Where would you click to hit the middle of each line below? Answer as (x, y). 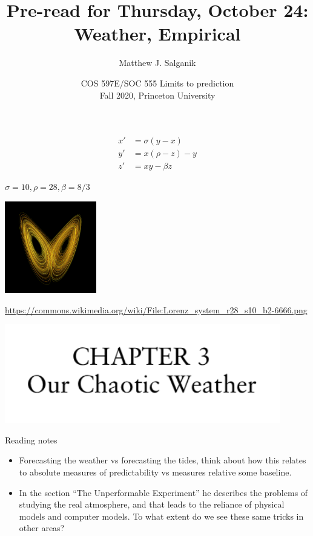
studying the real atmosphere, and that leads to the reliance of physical (152, 504)
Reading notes (31, 440)
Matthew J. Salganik (157, 63)
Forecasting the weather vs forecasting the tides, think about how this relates (163, 460)
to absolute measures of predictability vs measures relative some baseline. (155, 472)
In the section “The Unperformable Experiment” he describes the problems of (163, 492)
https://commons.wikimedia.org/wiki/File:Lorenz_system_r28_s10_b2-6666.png (156, 309)
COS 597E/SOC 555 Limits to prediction (157, 83)
